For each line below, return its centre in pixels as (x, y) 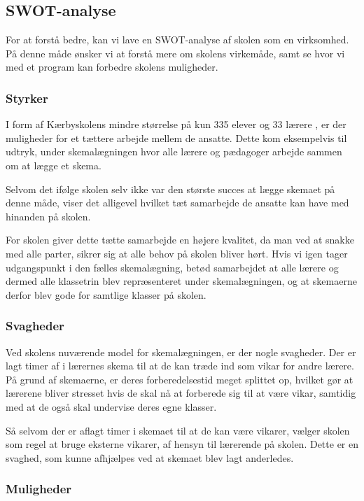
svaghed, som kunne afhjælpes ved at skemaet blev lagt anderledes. (150, 457)
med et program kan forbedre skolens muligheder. (112, 67)
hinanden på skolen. (48, 216)
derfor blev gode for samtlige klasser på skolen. (106, 294)
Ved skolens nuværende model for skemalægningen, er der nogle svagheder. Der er (181, 352)
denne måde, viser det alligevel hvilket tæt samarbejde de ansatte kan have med (177, 203)
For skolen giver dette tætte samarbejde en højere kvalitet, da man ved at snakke (180, 240)
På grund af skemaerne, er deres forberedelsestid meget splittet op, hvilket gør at (180, 379)
